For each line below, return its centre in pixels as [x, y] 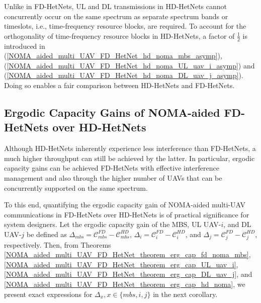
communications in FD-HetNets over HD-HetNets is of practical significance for [127, 214]
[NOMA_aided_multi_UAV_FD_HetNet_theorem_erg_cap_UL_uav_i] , [121, 264]
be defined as [47, 234]
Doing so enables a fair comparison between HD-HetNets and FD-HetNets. [119, 85]
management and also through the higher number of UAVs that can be [113, 177]
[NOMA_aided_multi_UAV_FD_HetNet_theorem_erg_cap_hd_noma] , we [125, 284]
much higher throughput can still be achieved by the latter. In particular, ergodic [129, 158]
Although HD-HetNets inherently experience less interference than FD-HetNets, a [130, 148]
